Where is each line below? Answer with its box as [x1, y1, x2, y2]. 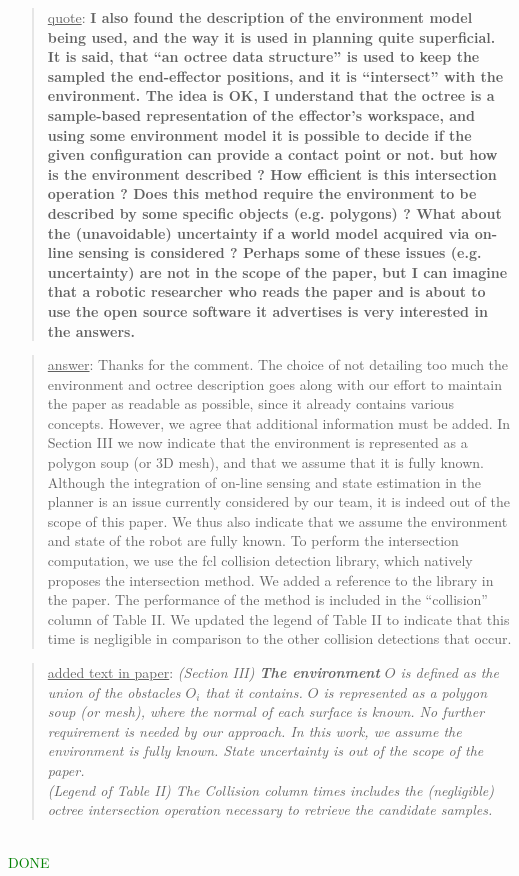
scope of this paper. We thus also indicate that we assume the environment [47, 510, 508, 531]
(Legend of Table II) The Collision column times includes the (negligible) [47, 779, 494, 800]
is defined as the [400, 662, 499, 682]
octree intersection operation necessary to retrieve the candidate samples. [47, 799, 493, 820]
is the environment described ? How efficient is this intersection [47, 163, 497, 184]
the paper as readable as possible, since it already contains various [47, 393, 455, 414]
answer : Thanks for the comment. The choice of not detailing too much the [47, 354, 509, 375]
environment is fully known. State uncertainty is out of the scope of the [47, 740, 484, 761]
